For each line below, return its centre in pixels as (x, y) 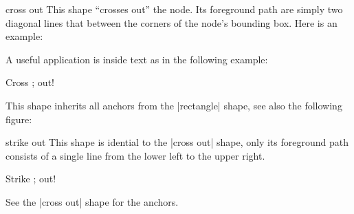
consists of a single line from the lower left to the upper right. (135, 155)
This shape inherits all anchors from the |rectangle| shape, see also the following (174, 105)
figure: (19, 119)
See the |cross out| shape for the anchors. (92, 201)
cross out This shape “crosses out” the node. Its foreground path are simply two (174, 9)
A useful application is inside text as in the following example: (137, 59)
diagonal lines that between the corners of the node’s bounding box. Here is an (172, 22)
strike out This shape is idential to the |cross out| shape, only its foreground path (177, 142)
